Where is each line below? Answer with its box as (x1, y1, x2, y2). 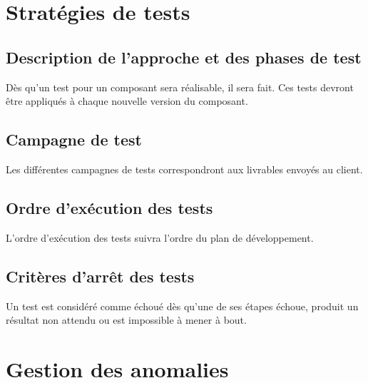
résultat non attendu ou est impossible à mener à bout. (6, 312, 247, 327)
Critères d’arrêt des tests (6, 265, 195, 287)
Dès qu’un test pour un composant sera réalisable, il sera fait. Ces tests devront (6, 79, 354, 94)
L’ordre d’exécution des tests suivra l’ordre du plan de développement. (6, 230, 314, 245)
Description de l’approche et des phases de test (6, 46, 362, 68)
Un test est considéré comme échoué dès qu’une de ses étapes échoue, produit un (6, 298, 359, 313)
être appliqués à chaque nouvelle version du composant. (6, 93, 248, 108)
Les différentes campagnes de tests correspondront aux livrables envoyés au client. (6, 161, 363, 176)
